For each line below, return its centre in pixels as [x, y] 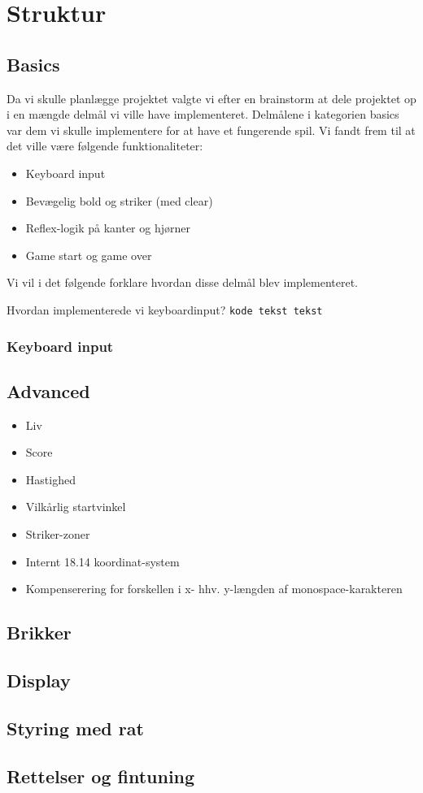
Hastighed [50, 479]
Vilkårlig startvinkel [76, 507]
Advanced [48, 390]
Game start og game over [89, 255]
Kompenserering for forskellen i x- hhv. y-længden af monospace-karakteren [214, 589]
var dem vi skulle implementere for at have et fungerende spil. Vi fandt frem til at [211, 130]
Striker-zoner [58, 534]
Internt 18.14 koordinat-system [102, 561]
